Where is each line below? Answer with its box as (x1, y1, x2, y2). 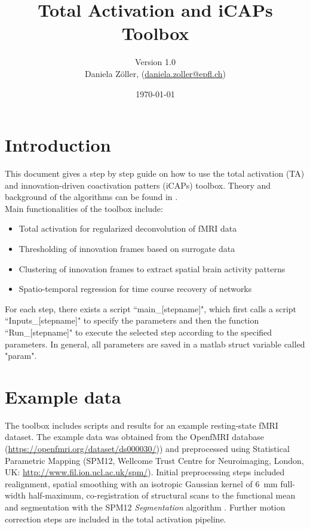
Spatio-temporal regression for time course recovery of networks (19, 282, 252, 295)
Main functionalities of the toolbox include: (5, 202, 163, 214)
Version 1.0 (135, 56, 176, 68)
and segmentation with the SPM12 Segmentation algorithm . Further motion (5, 501, 286, 513)
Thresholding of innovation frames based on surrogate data (19, 242, 235, 254)
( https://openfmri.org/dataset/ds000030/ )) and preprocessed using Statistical (5, 442, 290, 455)
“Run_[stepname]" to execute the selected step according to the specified (5, 325, 272, 338)
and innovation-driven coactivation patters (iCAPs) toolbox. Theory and (5, 179, 271, 191)
